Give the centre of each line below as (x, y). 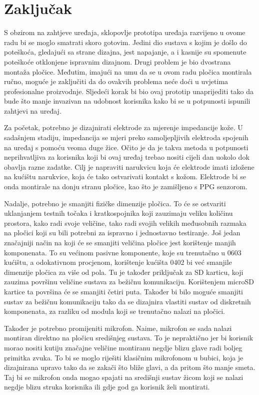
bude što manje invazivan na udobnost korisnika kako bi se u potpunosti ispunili (127, 101)
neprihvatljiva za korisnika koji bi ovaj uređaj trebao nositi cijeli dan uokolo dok (127, 157)
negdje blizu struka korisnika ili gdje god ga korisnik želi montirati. (107, 387)
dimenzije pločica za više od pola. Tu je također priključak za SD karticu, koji (124, 272)
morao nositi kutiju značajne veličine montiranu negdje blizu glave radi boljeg (123, 347)
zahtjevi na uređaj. (33, 110)
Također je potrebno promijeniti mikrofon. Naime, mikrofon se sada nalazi (118, 328)
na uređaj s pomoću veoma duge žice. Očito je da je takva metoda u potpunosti (126, 147)
